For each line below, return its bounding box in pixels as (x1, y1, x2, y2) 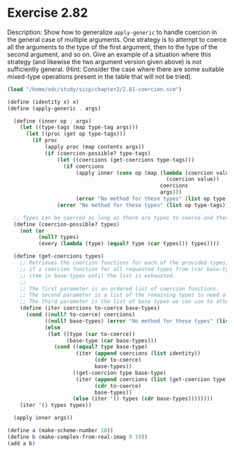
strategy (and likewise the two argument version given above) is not (7, 57, 202, 66)
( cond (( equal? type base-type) (54, 344, 148, 351)
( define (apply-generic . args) (7, 105, 101, 112)
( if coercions (63, 162, 104, 170)
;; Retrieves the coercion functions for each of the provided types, (19, 259, 229, 266)
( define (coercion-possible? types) (13, 221, 120, 228)
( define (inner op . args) (13, 117, 92, 125)
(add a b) (7, 440, 36, 447)
